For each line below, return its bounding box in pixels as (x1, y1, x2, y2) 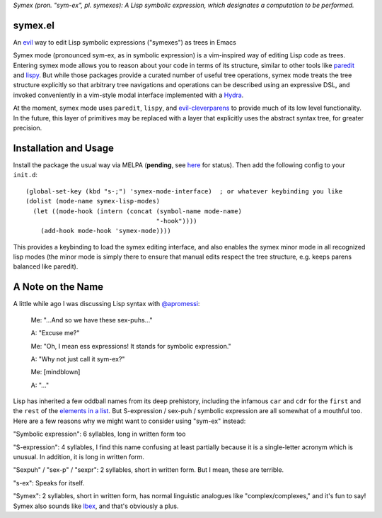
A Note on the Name (13, 281, 104, 293)
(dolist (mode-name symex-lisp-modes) (25, 197, 161, 205)
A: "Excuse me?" (30, 329, 80, 337)
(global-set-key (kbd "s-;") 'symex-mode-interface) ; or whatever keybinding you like (25, 187, 343, 195)
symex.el (13, 19, 55, 31)
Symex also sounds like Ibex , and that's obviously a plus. (13, 502, 180, 510)
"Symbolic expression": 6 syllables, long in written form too (13, 429, 186, 439)
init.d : (13, 171, 38, 179)
